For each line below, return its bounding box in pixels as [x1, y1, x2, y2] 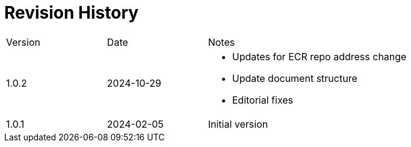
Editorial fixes [232, 93, 294, 106]
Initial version [208, 117, 268, 130]
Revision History [4, 2, 139, 23]
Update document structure [232, 72, 357, 84]
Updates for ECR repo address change [232, 50, 407, 63]
